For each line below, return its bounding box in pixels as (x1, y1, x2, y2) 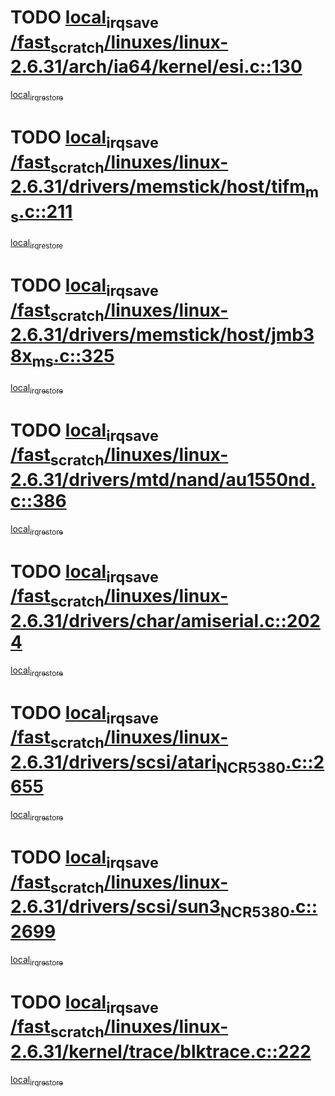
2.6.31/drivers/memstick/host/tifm (10, 176, 306, 198)
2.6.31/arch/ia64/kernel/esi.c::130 (10, 56, 303, 78)
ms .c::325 (31, 345, 115, 371)
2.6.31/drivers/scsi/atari (10, 751, 217, 773)
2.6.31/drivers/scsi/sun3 (10, 896, 221, 918)
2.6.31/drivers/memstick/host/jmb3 (10, 324, 315, 346)
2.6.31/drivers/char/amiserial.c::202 (10, 609, 321, 632)
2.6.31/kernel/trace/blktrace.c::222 (10, 1040, 312, 1063)
